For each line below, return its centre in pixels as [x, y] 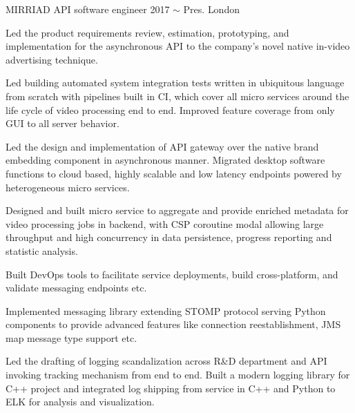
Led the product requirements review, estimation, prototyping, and [147, 32]
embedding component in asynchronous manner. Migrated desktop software [165, 160]
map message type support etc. [71, 337]
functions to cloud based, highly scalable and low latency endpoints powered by [174, 173]
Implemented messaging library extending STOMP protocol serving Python [166, 310]
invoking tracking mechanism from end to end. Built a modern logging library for [178, 375]
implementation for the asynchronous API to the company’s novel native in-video [178, 46]
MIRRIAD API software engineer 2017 [88, 9]
